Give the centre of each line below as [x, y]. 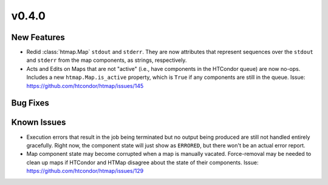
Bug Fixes [30, 103]
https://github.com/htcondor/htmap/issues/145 [85, 86]
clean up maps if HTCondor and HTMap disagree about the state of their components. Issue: [142, 162]
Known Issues [39, 122]
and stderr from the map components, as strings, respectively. [107, 60]
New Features [38, 37]
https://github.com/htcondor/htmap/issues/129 [85, 171]
